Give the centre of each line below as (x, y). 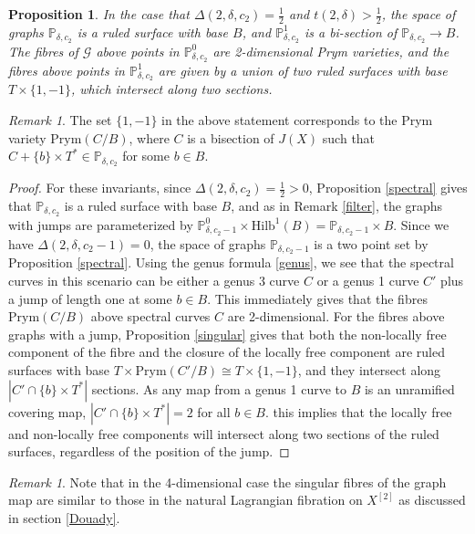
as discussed (432, 500)
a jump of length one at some (90, 298)
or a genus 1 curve (368, 281)
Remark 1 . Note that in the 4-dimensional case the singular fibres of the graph (227, 482)
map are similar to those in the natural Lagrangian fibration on (186, 500)
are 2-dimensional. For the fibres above (336, 316)
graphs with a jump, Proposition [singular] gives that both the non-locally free (227, 334)
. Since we (421, 224)
